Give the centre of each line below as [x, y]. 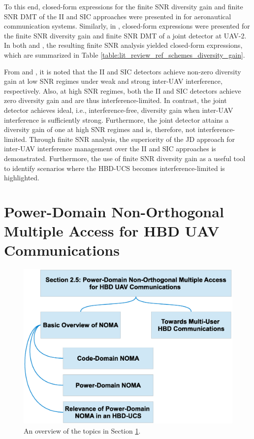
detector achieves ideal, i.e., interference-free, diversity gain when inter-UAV [119, 110]
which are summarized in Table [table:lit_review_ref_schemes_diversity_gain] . [125, 54]
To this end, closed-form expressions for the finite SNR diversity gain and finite [124, 6]
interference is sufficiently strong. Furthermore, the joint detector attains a [116, 119]
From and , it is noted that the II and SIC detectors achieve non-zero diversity [123, 71]
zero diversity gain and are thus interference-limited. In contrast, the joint [115, 100]
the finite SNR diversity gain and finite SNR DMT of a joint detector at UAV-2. [125, 35]
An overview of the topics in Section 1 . [82, 431]
